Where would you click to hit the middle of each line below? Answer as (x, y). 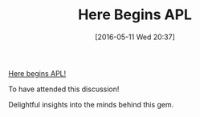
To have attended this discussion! (64, 89)
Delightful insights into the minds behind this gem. (91, 104)
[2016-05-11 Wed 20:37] (135, 37)
